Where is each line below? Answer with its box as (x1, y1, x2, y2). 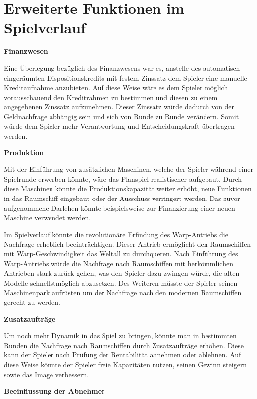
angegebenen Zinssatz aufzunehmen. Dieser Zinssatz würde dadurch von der (4, 101, 235, 112)
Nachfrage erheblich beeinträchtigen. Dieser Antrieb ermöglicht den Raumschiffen (4, 239, 251, 249)
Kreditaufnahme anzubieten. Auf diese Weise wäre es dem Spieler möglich (4, 82, 228, 93)
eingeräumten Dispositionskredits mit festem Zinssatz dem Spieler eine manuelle (4, 72, 247, 83)
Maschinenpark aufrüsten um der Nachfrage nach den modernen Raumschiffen (4, 287, 242, 298)
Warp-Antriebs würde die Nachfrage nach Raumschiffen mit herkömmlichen (4, 258, 233, 268)
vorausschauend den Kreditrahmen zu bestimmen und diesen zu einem (4, 92, 218, 102)
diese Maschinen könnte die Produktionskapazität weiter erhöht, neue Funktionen (4, 183, 252, 194)
